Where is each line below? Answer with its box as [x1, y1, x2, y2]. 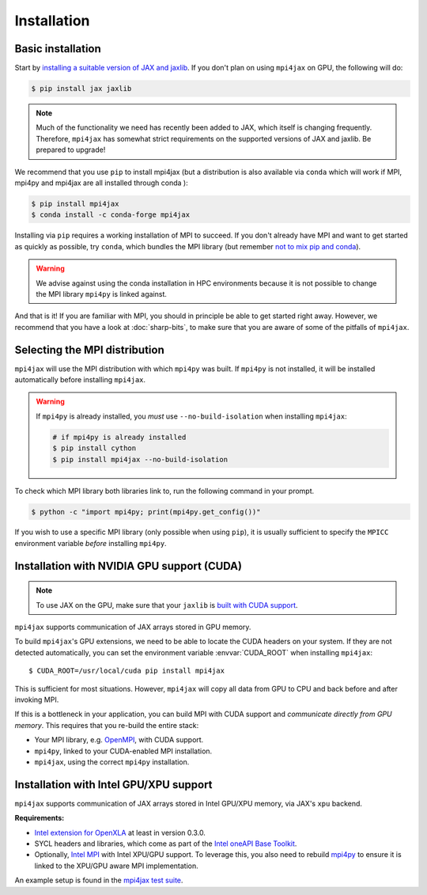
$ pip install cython [52, 444, 137, 453]
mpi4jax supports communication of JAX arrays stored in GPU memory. [14, 622, 251, 632]
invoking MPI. [14, 695, 59, 704]
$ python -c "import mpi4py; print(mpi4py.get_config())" [31, 507, 261, 516]
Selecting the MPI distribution [14, 343, 165, 356]
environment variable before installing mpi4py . [14, 538, 167, 548]
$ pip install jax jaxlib [31, 84, 132, 93]
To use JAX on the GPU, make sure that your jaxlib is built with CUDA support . [36, 600, 298, 609]
